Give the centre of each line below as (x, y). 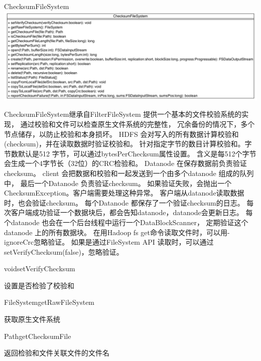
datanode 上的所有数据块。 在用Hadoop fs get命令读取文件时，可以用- (117, 232)
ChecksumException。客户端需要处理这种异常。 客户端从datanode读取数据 (124, 193)
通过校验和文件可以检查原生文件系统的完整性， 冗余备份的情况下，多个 (138, 124)
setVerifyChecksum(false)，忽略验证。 (64, 251)
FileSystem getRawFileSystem (49, 302)
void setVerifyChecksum (40, 268)
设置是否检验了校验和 (39, 285)
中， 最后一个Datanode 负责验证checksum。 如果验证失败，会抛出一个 (118, 183)
